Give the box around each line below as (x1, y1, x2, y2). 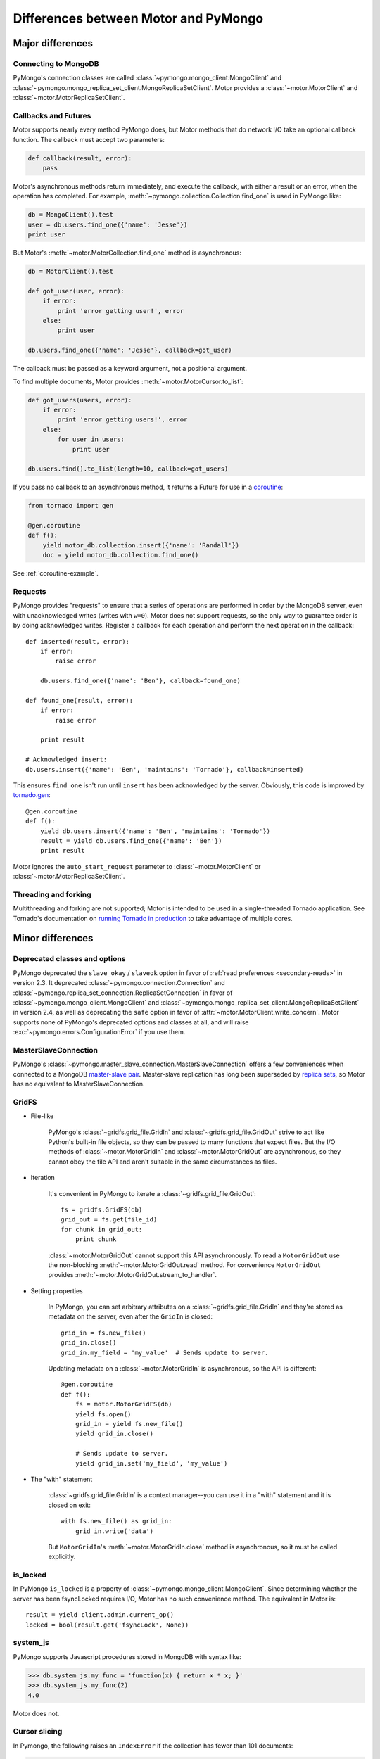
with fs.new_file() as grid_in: (61, 1517, 172, 1525)
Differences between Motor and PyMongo (13, 11, 264, 26)
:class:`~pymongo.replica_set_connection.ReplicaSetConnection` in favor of (13, 989, 233, 997)
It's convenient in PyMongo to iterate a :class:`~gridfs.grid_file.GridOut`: (48, 1189, 256, 1198)
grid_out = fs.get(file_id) (61, 1216, 158, 1224)
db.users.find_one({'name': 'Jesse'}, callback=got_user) (27, 346, 232, 355)
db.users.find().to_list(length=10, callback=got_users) (27, 465, 229, 473)
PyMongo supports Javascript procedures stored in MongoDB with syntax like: (13, 1652, 242, 1660)
